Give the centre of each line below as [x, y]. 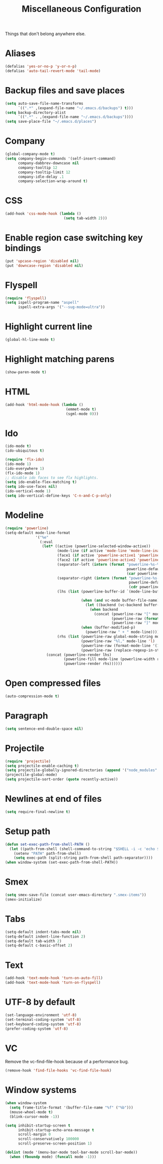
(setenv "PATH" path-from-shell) [48, 853]
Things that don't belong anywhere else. [45, 34]
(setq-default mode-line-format [38, 533]
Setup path [28, 831]
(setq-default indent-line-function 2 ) [45, 936]
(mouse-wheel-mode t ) [31, 1112]
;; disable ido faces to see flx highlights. [52, 478]
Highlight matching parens [60, 359]
